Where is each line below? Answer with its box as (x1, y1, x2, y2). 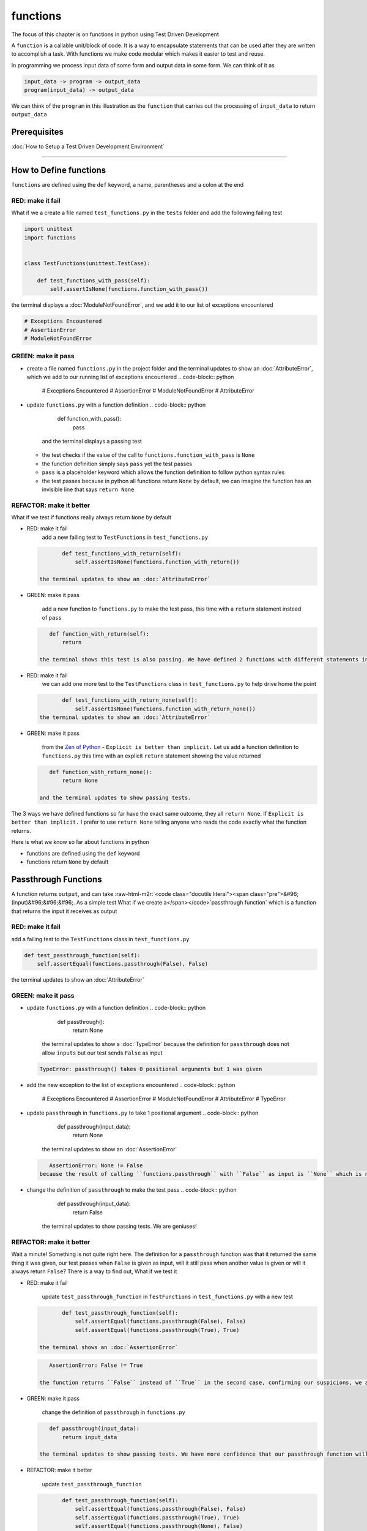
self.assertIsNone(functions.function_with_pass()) (50, 285, 209, 293)
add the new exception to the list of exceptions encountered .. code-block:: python (26, 1081, 235, 1088)
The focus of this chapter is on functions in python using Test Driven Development (11, 31, 220, 38)
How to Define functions (11, 165, 106, 176)
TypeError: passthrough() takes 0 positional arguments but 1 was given (39, 1066, 262, 1072)
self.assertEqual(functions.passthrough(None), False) (75, 1522, 243, 1529)
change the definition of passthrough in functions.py (42, 1409, 186, 1416)
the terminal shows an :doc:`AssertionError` (39, 1344, 179, 1350)
